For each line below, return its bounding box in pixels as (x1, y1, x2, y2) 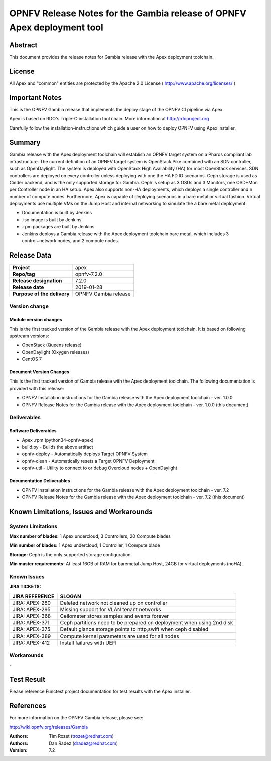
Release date (12, 284, 44, 291)
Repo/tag (12, 270, 35, 277)
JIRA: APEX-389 (12, 632, 51, 640)
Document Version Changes (9, 369, 70, 375)
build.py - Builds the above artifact (22, 444, 93, 450)
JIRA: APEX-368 (12, 612, 51, 619)
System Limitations (9, 523, 58, 530)
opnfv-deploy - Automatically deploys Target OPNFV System (22, 451, 148, 457)
